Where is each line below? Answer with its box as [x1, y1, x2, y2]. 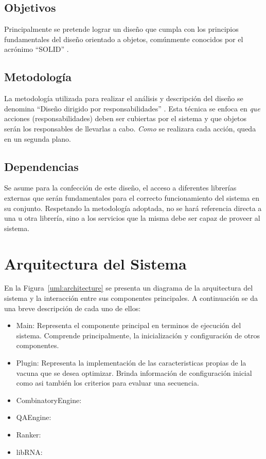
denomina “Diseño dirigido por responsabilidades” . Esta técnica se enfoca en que [4, 103, 260, 113]
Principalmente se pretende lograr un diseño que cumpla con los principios [4, 24, 239, 34]
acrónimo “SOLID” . [4, 44, 69, 54]
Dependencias [4, 158, 79, 174]
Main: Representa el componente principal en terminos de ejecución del [16, 320, 241, 331]
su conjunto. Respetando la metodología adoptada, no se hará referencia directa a [4, 202, 262, 213]
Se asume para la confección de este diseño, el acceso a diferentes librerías [4, 182, 237, 193]
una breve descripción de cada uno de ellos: [4, 302, 141, 313]
